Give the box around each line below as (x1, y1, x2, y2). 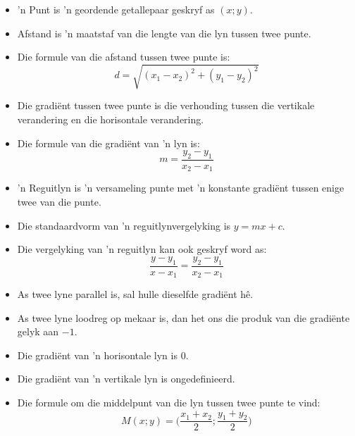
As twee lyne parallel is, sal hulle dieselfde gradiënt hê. (17, 287, 254, 301)
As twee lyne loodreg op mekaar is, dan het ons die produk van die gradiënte (17, 310, 350, 325)
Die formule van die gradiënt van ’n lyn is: (17, 135, 200, 150)
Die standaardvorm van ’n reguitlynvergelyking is (17, 218, 231, 232)
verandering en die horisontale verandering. (17, 111, 204, 126)
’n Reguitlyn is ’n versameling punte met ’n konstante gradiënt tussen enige (17, 180, 344, 195)
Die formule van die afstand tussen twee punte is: (17, 49, 230, 64)
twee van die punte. (17, 194, 101, 208)
